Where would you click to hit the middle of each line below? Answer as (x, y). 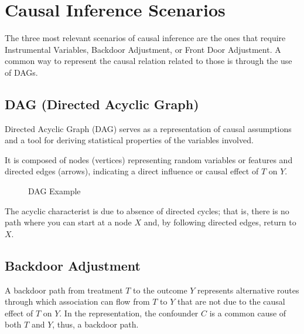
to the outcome (160, 290)
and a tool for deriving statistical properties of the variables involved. (129, 140)
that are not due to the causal (231, 301)
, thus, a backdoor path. (95, 324)
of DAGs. (21, 72)
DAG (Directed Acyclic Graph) (102, 104)
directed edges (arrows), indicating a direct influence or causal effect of (132, 171)
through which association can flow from (77, 301)
